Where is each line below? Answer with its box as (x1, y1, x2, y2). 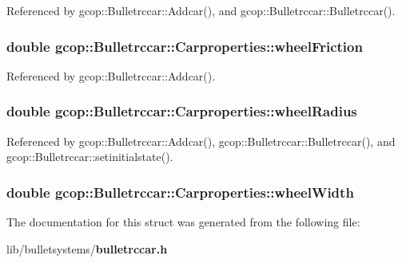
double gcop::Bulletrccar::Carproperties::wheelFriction (6, 36, 363, 56)
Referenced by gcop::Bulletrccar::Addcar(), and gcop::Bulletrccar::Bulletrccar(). (6, 2, 396, 18)
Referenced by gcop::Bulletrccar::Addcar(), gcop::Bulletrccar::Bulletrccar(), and (6, 132, 396, 149)
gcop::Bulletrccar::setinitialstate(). (6, 148, 173, 165)
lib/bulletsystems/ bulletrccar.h (6, 240, 168, 257)
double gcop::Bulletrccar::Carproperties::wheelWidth (6, 182, 354, 202)
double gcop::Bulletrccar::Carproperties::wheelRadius (6, 101, 357, 121)
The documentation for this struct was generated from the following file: (6, 214, 360, 230)
